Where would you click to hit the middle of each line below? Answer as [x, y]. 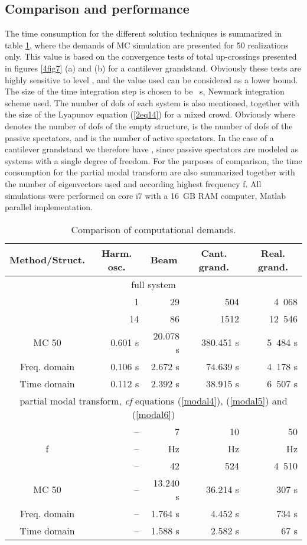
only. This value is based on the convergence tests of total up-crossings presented [151, 56]
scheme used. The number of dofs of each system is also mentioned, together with [152, 102]
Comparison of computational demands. [153, 229]
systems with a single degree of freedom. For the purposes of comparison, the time [153, 160]
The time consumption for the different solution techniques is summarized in [143, 33]
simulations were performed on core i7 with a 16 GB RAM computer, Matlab [146, 195]
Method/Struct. [48, 260]
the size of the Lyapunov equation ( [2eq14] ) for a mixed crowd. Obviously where [150, 114]
